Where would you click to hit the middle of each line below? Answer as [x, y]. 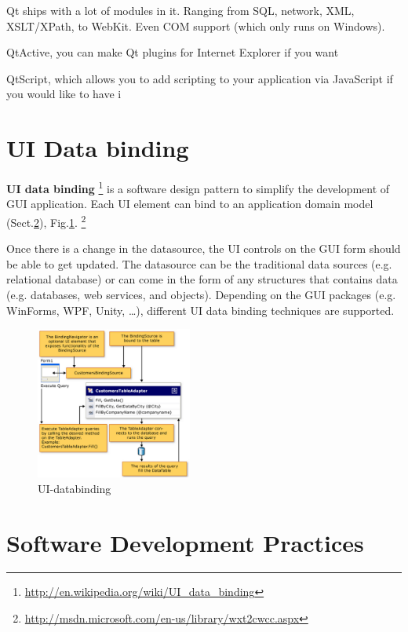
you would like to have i [64, 94]
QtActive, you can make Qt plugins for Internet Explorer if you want [173, 52]
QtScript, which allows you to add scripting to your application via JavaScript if [200, 78]
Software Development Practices [185, 542]
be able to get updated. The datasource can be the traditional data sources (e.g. [199, 263]
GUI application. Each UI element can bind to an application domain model [190, 204]
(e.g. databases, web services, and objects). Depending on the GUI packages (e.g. [201, 294]
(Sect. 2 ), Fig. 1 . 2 [46, 221]
